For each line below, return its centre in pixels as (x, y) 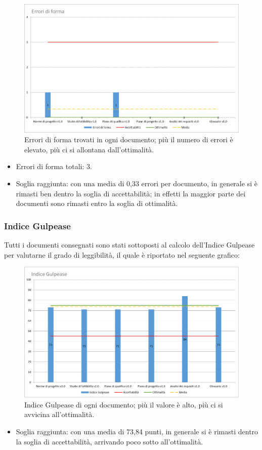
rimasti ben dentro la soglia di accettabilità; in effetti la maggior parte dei (131, 193)
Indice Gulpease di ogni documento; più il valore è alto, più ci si (124, 404)
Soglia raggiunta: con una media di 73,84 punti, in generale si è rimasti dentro (137, 431)
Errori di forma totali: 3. (54, 166)
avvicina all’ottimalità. (59, 414)
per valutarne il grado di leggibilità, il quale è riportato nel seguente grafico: (122, 254)
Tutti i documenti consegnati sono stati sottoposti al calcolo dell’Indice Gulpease (129, 245)
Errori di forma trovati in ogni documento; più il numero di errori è (129, 139)
